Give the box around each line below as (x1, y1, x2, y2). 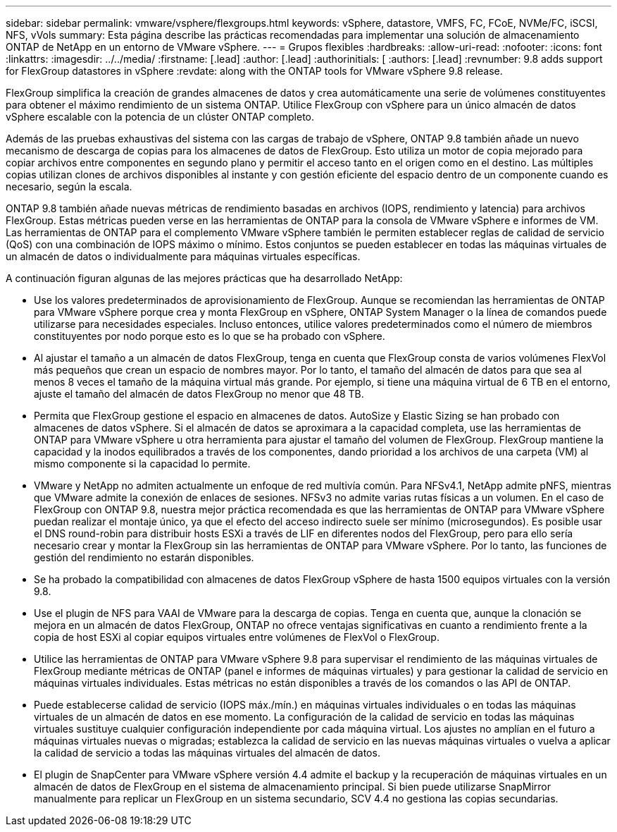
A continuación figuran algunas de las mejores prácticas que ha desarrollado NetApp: (6, 272, 403, 284)
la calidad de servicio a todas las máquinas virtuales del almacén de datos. (34, 747, 380, 759)
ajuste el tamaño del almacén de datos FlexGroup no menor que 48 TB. (34, 388, 364, 400)
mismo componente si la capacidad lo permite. (34, 458, 251, 470)
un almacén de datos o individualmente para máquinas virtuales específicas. (6, 250, 361, 262)
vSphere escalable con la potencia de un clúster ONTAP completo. (6, 111, 315, 123)
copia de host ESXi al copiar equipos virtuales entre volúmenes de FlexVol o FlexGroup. (34, 631, 440, 643)
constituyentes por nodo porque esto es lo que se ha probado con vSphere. (34, 330, 385, 342)
